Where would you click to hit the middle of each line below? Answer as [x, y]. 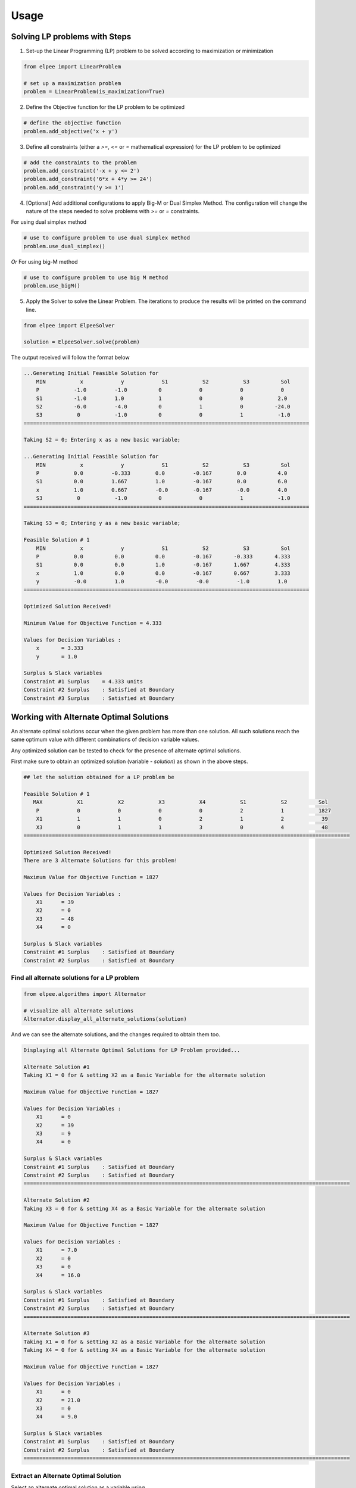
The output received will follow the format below [71, 358]
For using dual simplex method [49, 222]
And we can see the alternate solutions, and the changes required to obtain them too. [115, 1034]
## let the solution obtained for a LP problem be [99, 777]
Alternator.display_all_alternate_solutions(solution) [105, 1019]
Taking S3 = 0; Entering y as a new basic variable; [102, 523]
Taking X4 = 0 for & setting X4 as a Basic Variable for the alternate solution [144, 1350]
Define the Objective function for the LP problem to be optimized [105, 107]
